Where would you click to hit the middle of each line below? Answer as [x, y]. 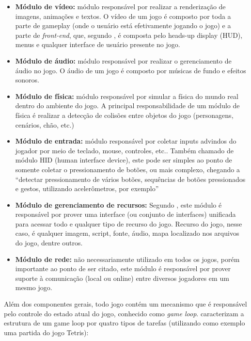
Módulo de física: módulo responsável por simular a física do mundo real [127, 96]
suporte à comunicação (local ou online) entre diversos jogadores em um [122, 278]
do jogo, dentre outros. [49, 243]
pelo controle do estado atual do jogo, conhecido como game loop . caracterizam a [124, 313]
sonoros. [27, 80]
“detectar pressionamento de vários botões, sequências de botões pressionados [130, 179]
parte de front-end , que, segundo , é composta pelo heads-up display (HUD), [129, 35]
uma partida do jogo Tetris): [46, 332]
